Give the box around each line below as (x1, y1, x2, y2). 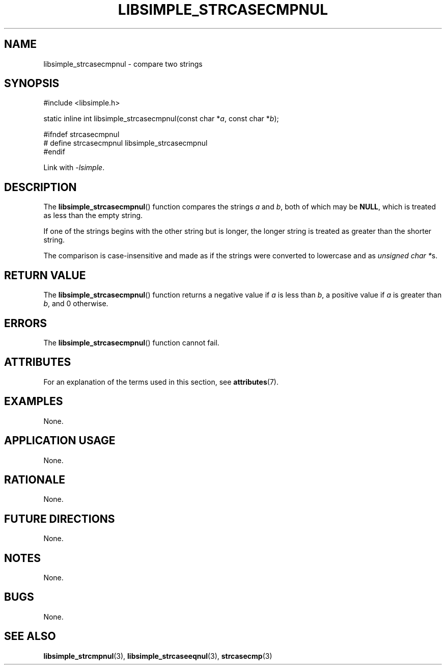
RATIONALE (4, 473, 66, 486)
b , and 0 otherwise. (43, 299, 108, 308)
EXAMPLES (4, 395, 63, 408)
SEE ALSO (4, 630, 56, 643)
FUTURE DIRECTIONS (4, 512, 115, 525)
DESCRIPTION (4, 180, 77, 194)
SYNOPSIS (4, 77, 60, 90)
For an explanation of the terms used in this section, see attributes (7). (43, 377, 278, 386)
